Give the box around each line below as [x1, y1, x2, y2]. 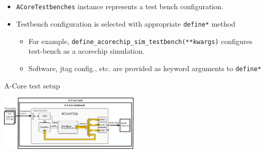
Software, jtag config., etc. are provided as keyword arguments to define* [28, 62, 261, 73]
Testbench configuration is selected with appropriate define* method [16, 18, 235, 29]
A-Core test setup [4, 80, 60, 91]
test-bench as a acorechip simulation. [28, 46, 145, 56]
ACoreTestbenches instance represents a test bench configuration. [16, 1, 223, 12]
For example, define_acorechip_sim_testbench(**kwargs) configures [28, 35, 253, 46]
